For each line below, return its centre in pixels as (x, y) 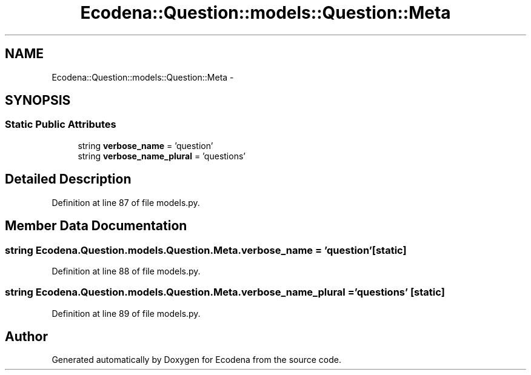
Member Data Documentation (96, 226)
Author (26, 337)
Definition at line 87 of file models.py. (126, 202)
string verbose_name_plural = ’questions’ (162, 156)
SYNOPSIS (38, 101)
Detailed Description (68, 179)
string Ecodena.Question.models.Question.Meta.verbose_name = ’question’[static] (206, 250)
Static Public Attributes (61, 124)
